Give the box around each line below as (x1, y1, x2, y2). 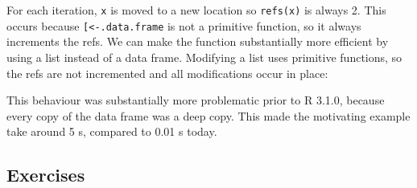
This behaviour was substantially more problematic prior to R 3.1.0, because (6, 92, 385, 108)
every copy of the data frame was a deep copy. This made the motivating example (6, 107, 411, 124)
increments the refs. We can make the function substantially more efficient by (6, 33, 389, 50)
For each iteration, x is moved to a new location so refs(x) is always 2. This (6, 2, 386, 18)
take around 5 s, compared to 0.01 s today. (6, 123, 217, 140)
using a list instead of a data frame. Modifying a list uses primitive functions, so (6, 48, 403, 65)
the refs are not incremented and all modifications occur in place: (6, 64, 328, 81)
